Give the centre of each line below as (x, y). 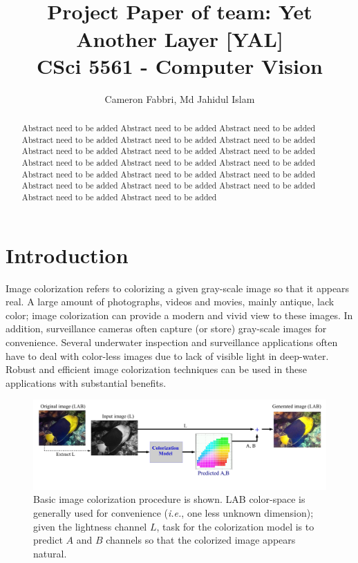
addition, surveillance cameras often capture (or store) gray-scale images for (166, 328)
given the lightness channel (90, 526)
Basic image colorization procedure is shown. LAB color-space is (169, 499)
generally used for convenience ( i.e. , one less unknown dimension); (173, 512)
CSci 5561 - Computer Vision (180, 65)
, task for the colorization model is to (235, 526)
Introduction (67, 255)
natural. (50, 553)
